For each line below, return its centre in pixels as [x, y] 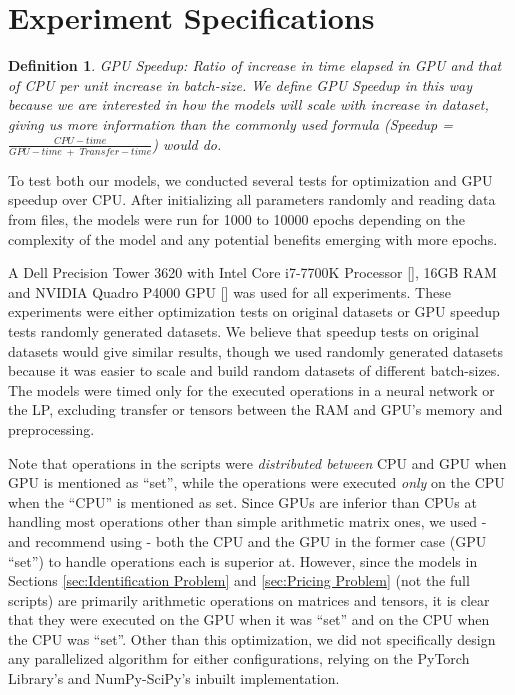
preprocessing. [51, 428]
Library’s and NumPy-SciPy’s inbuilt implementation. [174, 678]
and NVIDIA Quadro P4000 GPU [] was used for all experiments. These [229, 291]
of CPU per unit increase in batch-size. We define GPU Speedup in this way [240, 84]
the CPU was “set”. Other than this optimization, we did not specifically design [252, 638]
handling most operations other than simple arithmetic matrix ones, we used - [247, 521]
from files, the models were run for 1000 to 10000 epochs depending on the [236, 219]
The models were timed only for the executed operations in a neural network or [251, 389]
